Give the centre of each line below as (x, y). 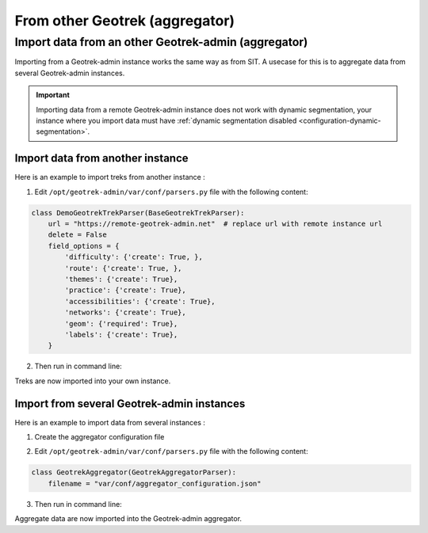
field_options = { (84, 246)
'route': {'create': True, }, (123, 268)
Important (53, 95)
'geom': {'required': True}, (121, 324)
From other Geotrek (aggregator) (125, 21)
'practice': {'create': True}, (125, 290)
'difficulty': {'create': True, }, (134, 257)
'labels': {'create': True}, (121, 334)
